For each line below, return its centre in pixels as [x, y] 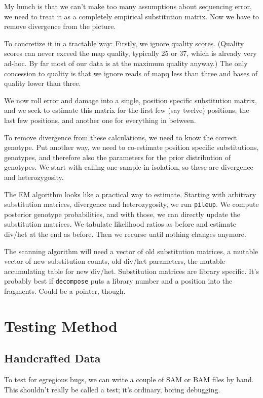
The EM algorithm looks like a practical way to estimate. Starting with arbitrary [130, 194]
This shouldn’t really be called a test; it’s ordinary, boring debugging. [112, 389]
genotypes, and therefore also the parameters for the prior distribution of [118, 157]
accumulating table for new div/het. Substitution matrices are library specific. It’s [131, 271]
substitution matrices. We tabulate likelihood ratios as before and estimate [120, 224]
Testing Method [61, 326]
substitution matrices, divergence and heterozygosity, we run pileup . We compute [131, 204]
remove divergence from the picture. [60, 26]
